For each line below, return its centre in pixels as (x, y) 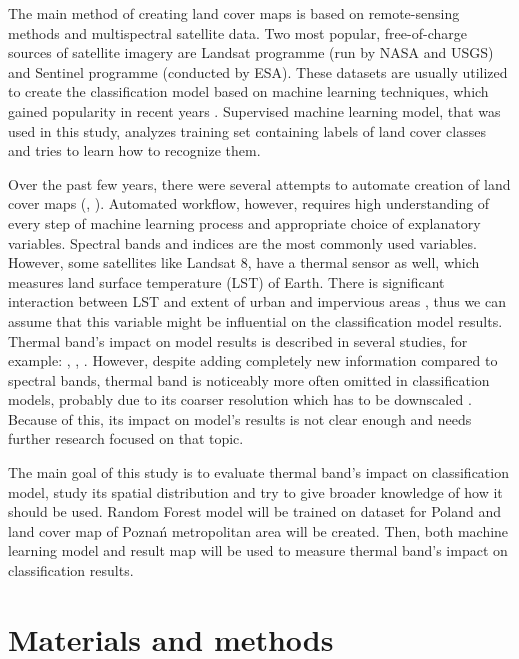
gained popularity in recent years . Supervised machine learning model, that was (254, 110)
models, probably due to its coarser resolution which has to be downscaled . (240, 399)
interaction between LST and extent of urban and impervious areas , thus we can (257, 301)
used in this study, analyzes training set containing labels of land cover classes (247, 130)
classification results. (71, 570)
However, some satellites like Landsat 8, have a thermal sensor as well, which (244, 262)
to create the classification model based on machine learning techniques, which (248, 91)
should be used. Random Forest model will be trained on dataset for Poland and (254, 511)
